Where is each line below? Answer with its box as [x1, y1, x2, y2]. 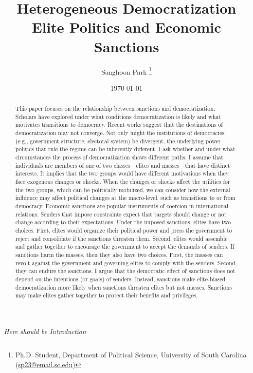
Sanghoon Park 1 [101, 65, 152, 77]
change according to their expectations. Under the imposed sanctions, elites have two [15, 218, 231, 226]
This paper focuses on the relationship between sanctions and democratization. [15, 104, 216, 113]
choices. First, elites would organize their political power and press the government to [15, 226, 232, 234]
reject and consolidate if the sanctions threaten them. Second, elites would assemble [15, 234, 228, 242]
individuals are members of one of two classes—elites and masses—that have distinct [15, 161, 230, 169]
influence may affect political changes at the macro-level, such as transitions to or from [15, 194, 235, 202]
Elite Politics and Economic [32, 17, 221, 37]
